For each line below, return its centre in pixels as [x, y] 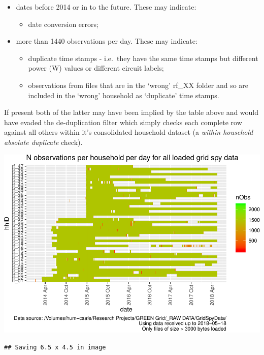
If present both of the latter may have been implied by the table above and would [131, 112]
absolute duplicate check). [43, 142]
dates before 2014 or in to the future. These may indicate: [106, 7]
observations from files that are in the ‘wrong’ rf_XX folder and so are [138, 85]
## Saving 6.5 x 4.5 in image [55, 347]
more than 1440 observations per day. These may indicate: [107, 41]
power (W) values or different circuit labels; [96, 68]
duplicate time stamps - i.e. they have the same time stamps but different [143, 58]
